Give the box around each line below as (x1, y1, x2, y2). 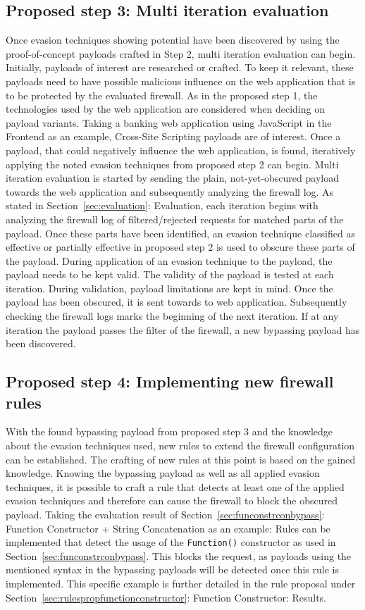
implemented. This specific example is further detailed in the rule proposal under (6, 576, 356, 591)
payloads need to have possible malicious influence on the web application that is (6, 73, 356, 88)
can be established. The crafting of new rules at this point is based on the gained (6, 452, 356, 466)
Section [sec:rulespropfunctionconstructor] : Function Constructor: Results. (6, 590, 326, 604)
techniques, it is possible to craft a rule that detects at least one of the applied (6, 479, 345, 494)
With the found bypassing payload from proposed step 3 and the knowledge (6, 424, 333, 439)
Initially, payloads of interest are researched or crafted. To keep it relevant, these (6, 60, 354, 75)
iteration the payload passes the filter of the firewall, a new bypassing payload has (6, 322, 360, 337)
